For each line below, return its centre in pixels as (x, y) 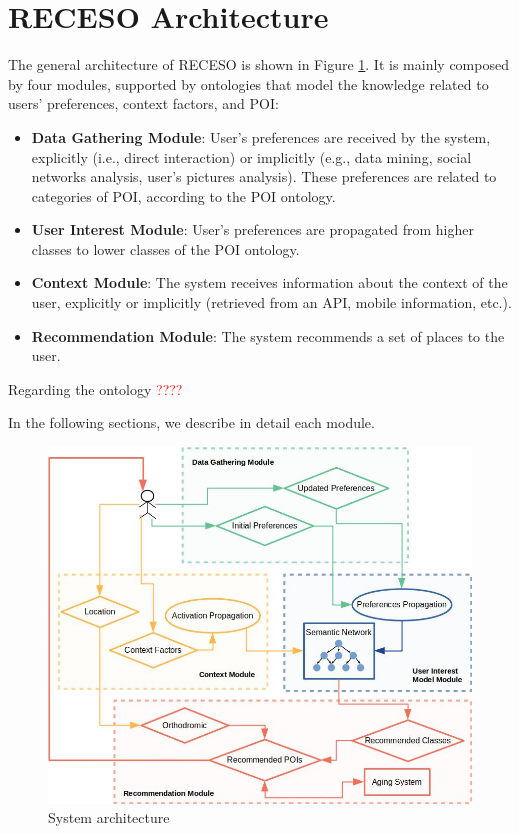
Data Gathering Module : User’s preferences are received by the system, (261, 136)
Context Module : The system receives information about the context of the (269, 282)
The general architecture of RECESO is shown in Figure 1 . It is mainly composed (258, 64)
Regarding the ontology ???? (95, 388)
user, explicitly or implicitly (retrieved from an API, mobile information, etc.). (271, 302)
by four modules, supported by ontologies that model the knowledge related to (248, 83)
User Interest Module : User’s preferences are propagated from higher (252, 229)
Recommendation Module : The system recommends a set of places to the (268, 335)
